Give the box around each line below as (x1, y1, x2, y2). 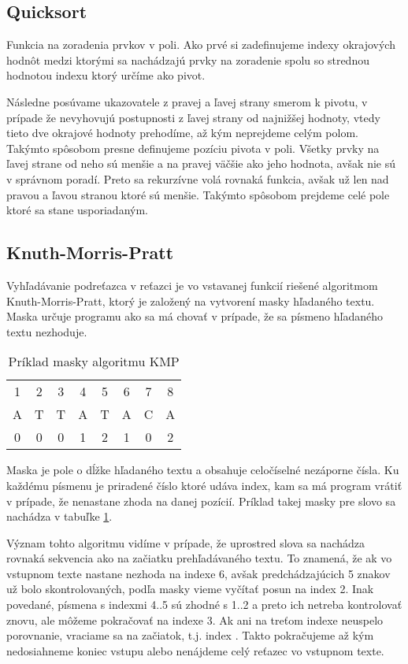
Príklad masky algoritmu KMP (8, 352, 180, 371)
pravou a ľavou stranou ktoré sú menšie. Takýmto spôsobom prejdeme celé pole (6, 186, 390, 202)
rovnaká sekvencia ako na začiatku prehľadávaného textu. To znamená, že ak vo (6, 550, 392, 566)
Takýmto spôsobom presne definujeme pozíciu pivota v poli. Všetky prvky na (6, 139, 380, 156)
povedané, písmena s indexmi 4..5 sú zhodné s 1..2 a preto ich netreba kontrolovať (6, 596, 402, 613)
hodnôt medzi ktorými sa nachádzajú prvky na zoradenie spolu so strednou (6, 51, 369, 68)
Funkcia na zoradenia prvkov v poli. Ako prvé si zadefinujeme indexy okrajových (6, 36, 395, 53)
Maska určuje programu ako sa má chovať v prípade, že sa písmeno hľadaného (6, 308, 384, 325)
